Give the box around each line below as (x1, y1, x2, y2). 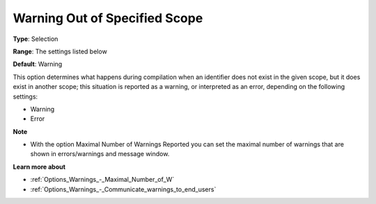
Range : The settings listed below (13, 47, 107, 56)
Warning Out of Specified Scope (13, 10, 203, 26)
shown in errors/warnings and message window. (30, 150, 170, 158)
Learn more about (13, 162, 66, 171)
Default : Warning (13, 60, 63, 69)
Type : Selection (13, 35, 58, 43)
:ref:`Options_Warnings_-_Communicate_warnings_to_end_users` (30, 185, 217, 194)
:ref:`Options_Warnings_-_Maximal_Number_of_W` (30, 176, 175, 184)
